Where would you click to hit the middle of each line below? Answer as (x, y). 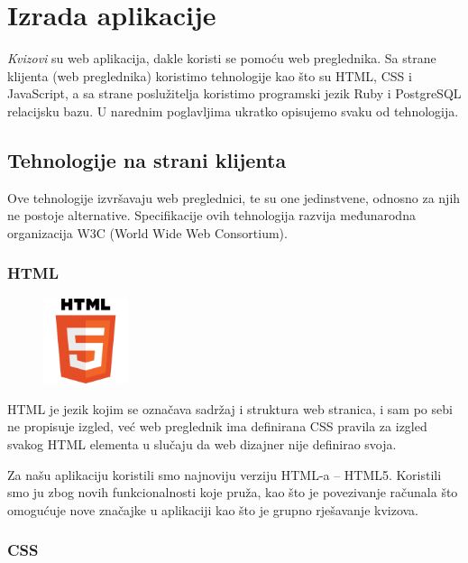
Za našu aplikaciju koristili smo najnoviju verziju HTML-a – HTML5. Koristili (225, 474)
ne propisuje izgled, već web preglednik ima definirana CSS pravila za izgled (217, 426)
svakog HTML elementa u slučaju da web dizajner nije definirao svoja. (202, 443)
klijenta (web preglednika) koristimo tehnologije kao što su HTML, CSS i (210, 75)
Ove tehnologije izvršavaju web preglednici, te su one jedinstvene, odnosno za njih (234, 197)
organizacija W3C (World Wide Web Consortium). (147, 232)
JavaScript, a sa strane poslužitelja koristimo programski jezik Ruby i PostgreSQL (234, 93)
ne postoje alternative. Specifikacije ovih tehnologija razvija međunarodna (211, 215)
